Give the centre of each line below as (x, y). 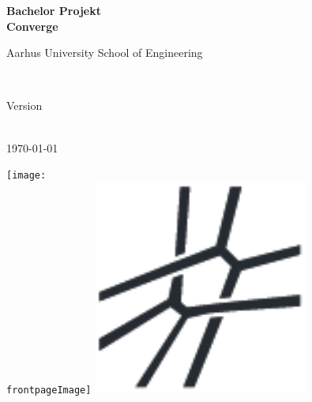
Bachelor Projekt (54, 10)
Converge (32, 26)
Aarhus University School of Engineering (105, 53)
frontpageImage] (49, 390)
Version (24, 105)
